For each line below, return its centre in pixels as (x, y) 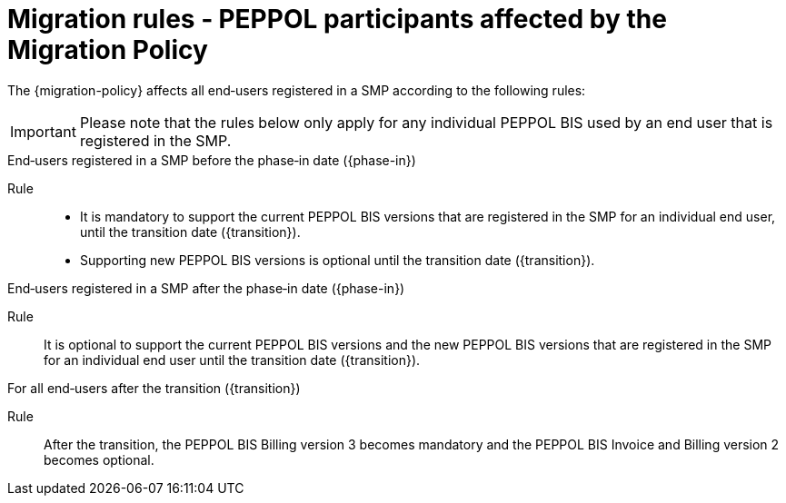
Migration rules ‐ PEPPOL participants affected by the (337, 19)
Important (43, 131)
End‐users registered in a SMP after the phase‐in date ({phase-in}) (206, 288)
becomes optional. (99, 459)
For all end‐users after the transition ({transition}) (154, 388)
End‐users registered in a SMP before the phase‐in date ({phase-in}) (212, 160)
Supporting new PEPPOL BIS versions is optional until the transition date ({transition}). (338, 260)
